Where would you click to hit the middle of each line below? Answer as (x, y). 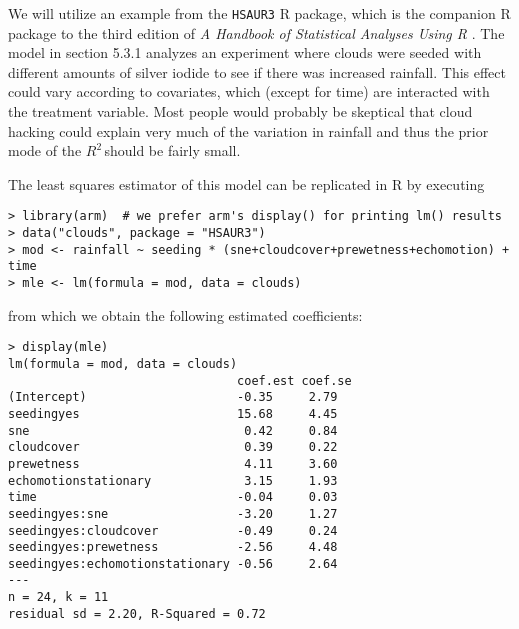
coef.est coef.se (294, 380)
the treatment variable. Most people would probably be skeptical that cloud (240, 111)
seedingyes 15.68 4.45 (173, 413)
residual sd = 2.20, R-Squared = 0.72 (137, 613)
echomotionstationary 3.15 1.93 (173, 480)
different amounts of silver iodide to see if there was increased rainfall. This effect (257, 71)
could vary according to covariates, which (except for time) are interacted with (249, 91)
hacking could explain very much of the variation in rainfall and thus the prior (248, 130)
